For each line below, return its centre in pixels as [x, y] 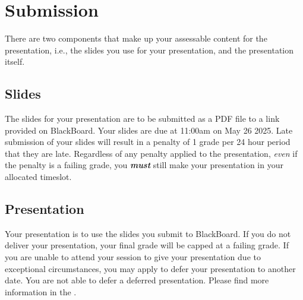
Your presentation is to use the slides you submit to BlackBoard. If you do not [148, 233]
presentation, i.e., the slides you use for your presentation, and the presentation [149, 50]
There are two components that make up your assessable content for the [136, 38]
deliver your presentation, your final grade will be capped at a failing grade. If [147, 245]
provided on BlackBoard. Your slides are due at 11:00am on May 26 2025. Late [149, 130]
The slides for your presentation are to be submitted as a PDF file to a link [142, 119]
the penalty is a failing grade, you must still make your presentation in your [144, 165]
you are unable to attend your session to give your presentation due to [133, 257]
